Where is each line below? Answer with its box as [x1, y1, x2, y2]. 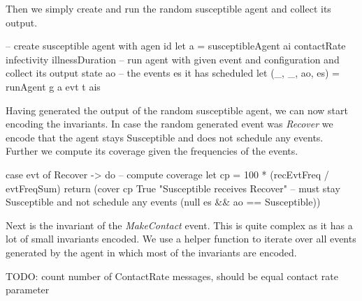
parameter [6, 282, 50, 297]
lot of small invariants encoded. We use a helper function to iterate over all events [6, 231, 356, 246]
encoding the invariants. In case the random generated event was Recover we [6, 116, 333, 131]
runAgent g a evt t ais [6, 79, 101, 93]
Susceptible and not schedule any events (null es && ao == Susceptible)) [6, 194, 321, 209]
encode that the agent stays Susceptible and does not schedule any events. [6, 130, 324, 144]
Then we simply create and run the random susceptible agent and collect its [6, 1, 331, 15]
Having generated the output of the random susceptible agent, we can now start [6, 102, 348, 117]
